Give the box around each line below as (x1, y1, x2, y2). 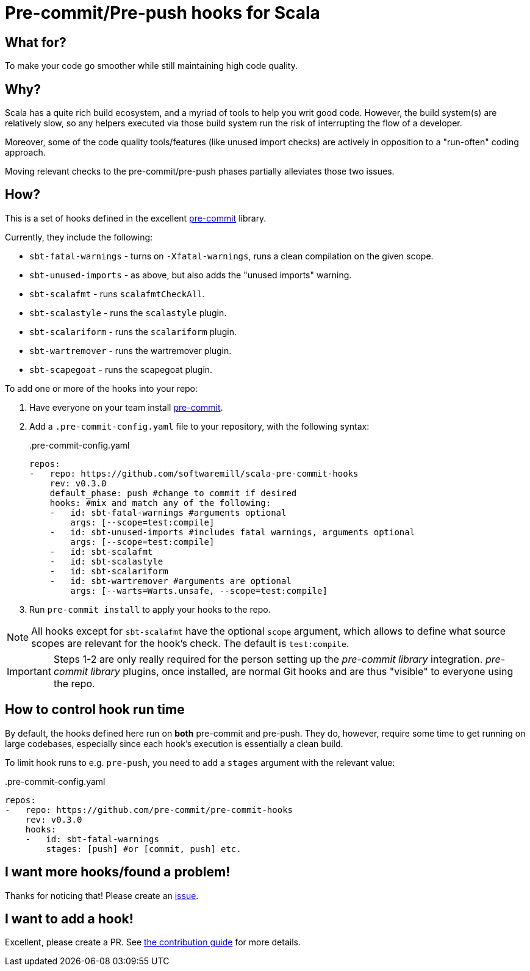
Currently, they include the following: (5, 231, 153, 242)
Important (7, 665, 51, 677)
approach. (5, 147, 46, 158)
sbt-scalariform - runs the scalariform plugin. (29, 326, 237, 337)
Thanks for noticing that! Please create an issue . (5, 890, 199, 901)
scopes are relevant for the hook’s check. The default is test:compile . (31, 637, 349, 649)
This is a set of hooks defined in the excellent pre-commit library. (5, 212, 267, 223)
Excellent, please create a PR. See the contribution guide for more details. (5, 937, 301, 948)
